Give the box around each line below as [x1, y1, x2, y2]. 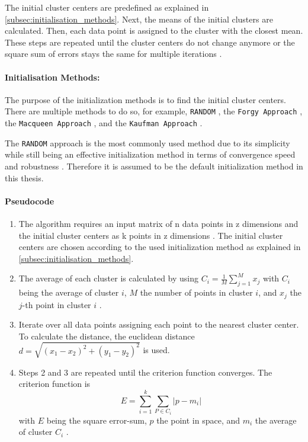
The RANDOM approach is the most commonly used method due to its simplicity [5, 136, 290, 149]
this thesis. [5, 171, 44, 184]
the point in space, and [156, 414, 240, 426]
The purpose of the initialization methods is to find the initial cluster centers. [5, 93, 286, 105]
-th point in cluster [22, 298, 91, 310]
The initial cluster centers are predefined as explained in [5, 1, 209, 13]
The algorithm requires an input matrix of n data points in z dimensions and [18, 217, 299, 229]
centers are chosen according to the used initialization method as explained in [18, 241, 301, 253]
